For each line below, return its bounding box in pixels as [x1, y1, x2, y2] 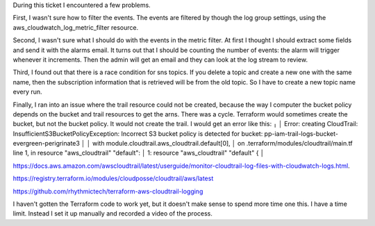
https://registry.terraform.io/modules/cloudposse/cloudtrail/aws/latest [12, 174, 214, 183]
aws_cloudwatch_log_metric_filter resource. [12, 23, 139, 31]
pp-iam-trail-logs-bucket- [264, 129, 338, 138]
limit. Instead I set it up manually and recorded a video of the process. [12, 209, 213, 218]
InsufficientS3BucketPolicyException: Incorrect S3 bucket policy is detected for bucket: [12, 129, 263, 138]
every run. [12, 87, 42, 96]
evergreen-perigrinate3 [12, 139, 80, 148]
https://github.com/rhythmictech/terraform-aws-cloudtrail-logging [12, 187, 203, 195]
